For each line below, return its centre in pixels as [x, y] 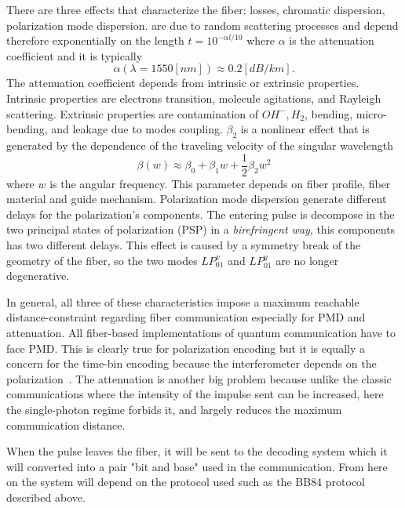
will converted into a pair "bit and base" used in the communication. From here [197, 466]
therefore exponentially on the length [95, 40]
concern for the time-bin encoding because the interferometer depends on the [192, 363]
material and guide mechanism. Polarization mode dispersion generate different [197, 199]
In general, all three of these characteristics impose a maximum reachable [183, 301]
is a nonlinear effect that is [305, 129]
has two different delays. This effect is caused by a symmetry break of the [184, 244]
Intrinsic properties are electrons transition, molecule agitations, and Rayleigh [194, 98]
